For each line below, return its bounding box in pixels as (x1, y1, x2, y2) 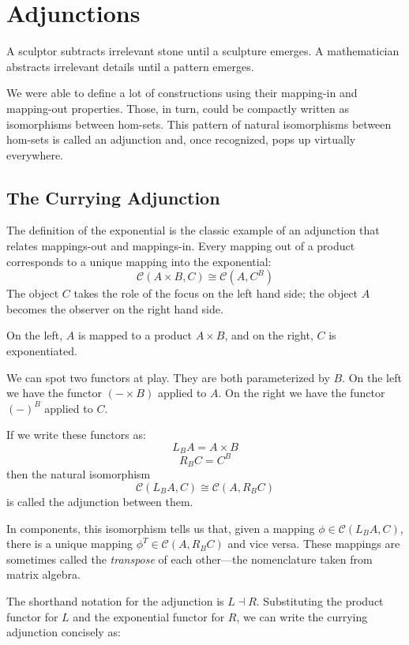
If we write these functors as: (6, 426, 146, 443)
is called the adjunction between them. (6, 493, 193, 510)
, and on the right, (224, 327, 313, 343)
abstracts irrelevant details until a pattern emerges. (6, 58, 254, 74)
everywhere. (6, 146, 64, 163)
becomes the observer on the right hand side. (6, 300, 223, 317)
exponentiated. (6, 343, 77, 359)
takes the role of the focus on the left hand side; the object (73, 285, 358, 302)
